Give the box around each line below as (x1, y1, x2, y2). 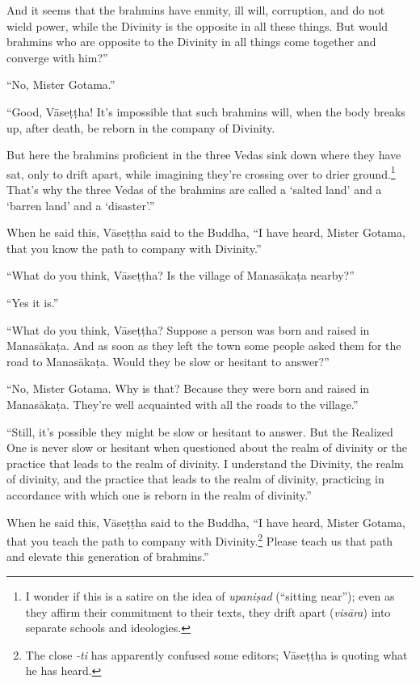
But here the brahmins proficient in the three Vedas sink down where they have (6, 146, 401, 163)
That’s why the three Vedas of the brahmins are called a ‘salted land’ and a (6, 181, 382, 197)
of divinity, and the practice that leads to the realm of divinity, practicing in (6, 470, 384, 487)
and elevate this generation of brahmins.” (6, 548, 209, 565)
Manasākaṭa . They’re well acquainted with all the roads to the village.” (6, 395, 359, 412)
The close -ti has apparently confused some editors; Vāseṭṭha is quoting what (25, 646, 408, 663)
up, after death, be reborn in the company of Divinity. (6, 119, 275, 136)
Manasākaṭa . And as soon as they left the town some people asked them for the (6, 337, 401, 354)
